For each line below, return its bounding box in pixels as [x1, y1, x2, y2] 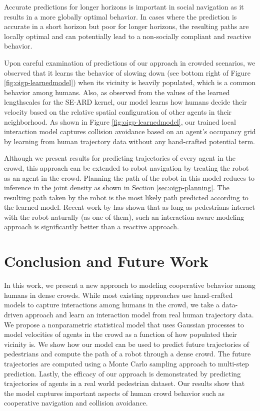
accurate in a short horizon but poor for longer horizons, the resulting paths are [4, 21, 249, 32]
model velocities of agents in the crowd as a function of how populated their [4, 329, 237, 339]
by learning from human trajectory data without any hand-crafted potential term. [4, 136, 255, 146]
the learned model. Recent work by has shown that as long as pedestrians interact [4, 202, 255, 212]
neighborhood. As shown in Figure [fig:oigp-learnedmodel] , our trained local [4, 116, 236, 127]
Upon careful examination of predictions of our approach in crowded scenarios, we [4, 57, 255, 68]
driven [4, 309, 23, 319]
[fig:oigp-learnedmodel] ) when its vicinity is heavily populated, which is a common [4, 77, 256, 88]
